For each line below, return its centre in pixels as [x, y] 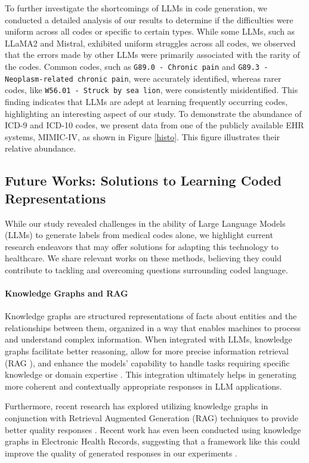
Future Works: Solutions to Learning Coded [143, 180]
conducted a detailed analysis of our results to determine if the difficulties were [149, 19]
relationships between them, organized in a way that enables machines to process [153, 327]
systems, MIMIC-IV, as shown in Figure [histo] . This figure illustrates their [143, 136]
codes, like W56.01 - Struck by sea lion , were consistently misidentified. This [152, 90]
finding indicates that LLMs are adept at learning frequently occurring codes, [146, 101]
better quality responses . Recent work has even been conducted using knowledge [153, 429]
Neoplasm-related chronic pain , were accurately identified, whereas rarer [143, 78]
